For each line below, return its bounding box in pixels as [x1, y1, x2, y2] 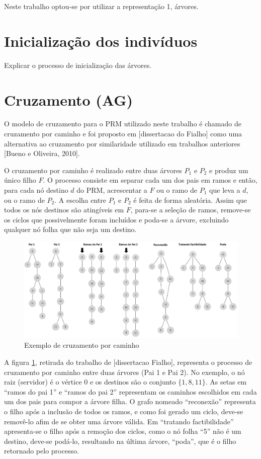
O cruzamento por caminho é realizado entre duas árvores [4, 165, 182, 175]
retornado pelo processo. [4, 445, 79, 456]
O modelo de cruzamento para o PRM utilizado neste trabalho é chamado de [4, 118, 241, 129]
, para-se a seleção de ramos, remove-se [130, 204, 251, 215]
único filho [4, 175, 36, 185]
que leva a [209, 185, 240, 195]
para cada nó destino [4, 185, 68, 195]
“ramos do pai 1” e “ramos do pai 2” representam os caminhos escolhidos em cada [4, 386, 257, 397]
